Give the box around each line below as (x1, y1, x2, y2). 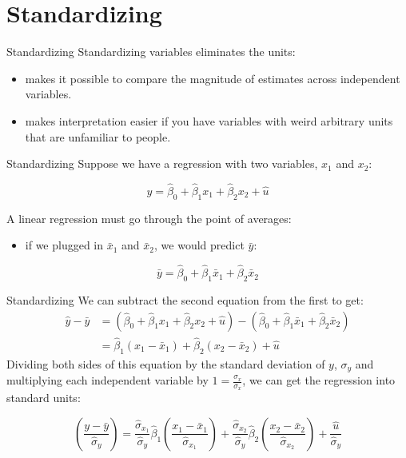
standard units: (6, 389, 81, 406)
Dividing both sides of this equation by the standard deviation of (6, 355, 325, 372)
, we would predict (154, 237, 245, 253)
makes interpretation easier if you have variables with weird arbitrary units (25, 112, 393, 129)
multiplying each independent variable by (6, 372, 209, 388)
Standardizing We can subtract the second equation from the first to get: (6, 291, 364, 308)
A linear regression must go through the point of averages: (6, 209, 292, 226)
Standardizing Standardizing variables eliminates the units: (6, 43, 296, 60)
